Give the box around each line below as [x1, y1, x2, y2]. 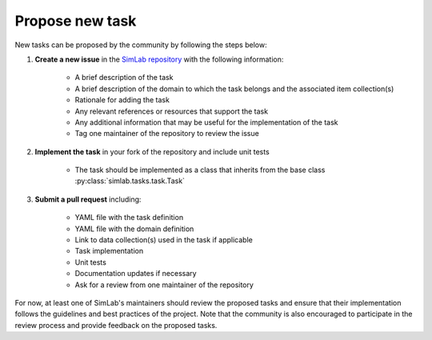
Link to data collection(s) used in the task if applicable [74, 235, 254, 245]
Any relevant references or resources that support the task [74, 106, 268, 116]
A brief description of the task [74, 73, 174, 82]
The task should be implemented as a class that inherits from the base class [74, 165, 326, 175]
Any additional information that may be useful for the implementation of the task [74, 117, 338, 127]
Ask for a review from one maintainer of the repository [74, 280, 254, 290]
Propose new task [14, 12, 137, 30]
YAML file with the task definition [74, 213, 184, 222]
